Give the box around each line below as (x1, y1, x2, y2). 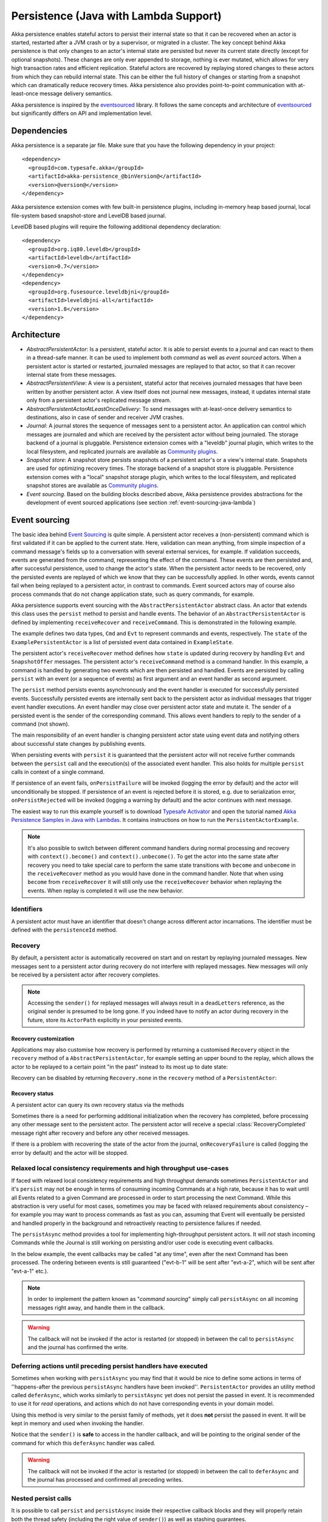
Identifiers (11, 905, 43, 913)
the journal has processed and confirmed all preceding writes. (27, 1476, 183, 1484)
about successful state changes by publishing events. (11, 740, 146, 747)
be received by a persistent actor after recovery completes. (11, 971, 160, 978)
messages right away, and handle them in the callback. (27, 1303, 165, 1311)
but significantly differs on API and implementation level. (11, 110, 152, 117)
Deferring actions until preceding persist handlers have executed (11, 1361, 208, 1370)
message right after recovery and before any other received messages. (11, 1129, 190, 1137)
